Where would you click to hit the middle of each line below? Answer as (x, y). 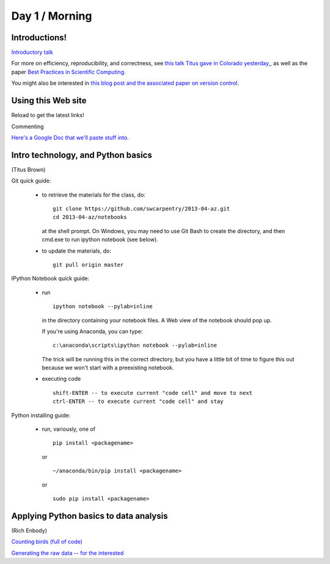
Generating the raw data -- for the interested (68, 553)
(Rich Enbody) (29, 530)
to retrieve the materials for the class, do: (94, 195)
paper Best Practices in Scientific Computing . (68, 72)
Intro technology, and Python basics (82, 155)
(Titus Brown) (28, 169)
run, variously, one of (69, 429)
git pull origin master (88, 265)
